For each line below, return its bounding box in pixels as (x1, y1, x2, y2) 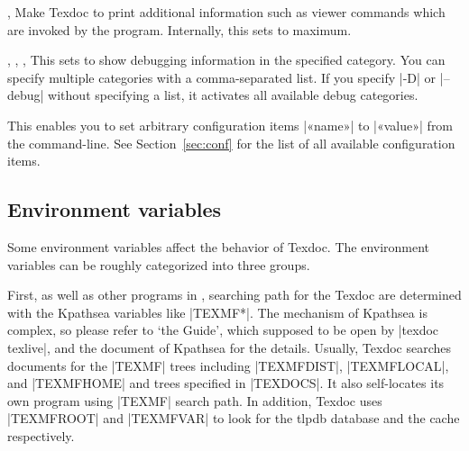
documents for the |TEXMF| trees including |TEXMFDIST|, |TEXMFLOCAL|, (7, 356, 449, 374)
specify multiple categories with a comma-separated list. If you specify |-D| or (7, 68, 437, 86)
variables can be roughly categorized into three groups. (7, 255, 310, 274)
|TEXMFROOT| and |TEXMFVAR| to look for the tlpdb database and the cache (7, 409, 460, 428)
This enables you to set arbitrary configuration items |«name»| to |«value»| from (7, 115, 454, 134)
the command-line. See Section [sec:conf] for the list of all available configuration (7, 133, 455, 152)
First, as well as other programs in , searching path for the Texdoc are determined (7, 285, 462, 304)
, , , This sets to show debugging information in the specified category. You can (7, 50, 446, 69)
